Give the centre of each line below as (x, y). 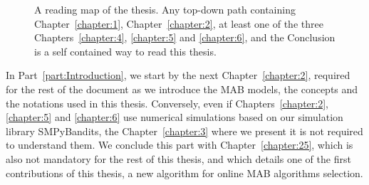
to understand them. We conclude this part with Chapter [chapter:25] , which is (180, 145)
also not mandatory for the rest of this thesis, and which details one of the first (178, 158)
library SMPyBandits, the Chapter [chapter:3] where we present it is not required (184, 131)
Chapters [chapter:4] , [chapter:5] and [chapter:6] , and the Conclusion (185, 37)
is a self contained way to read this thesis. (125, 51)
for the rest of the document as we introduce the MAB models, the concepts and (182, 89)
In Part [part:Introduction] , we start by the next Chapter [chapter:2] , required (178, 75)
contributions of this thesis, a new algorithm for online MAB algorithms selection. (184, 173)
